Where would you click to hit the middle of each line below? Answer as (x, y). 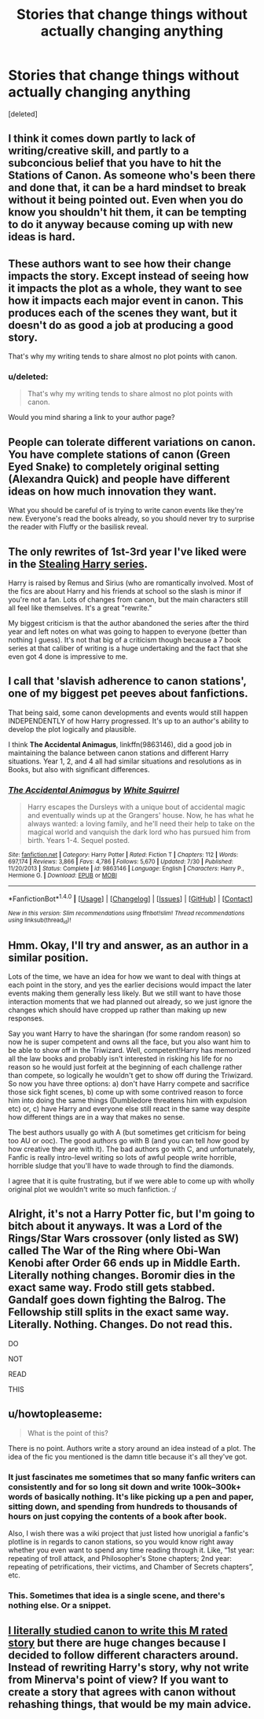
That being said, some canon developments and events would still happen (128, 712)
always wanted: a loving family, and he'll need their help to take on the (141, 824)
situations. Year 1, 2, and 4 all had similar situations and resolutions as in (125, 761)
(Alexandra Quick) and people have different (119, 479)
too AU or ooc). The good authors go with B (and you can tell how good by (129, 1140)
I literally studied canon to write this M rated (118, 1631)
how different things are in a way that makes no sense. (97, 1117)
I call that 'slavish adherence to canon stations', (127, 681)
